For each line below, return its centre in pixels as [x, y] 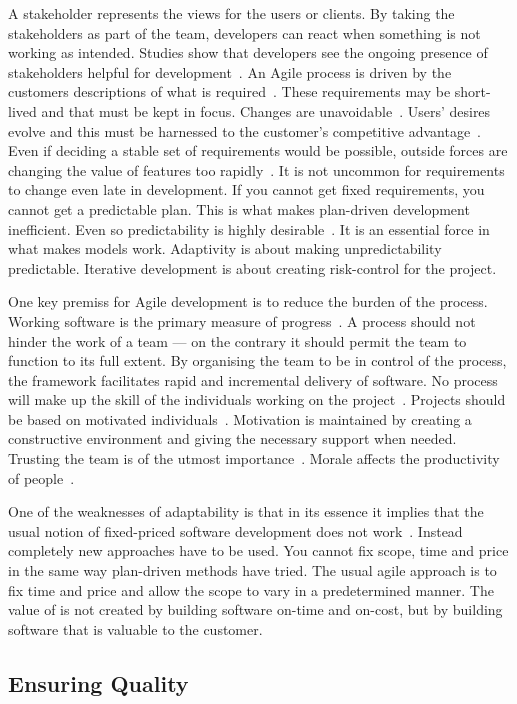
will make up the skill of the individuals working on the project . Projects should [257, 399]
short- [472, 91]
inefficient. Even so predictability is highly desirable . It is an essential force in [249, 228]
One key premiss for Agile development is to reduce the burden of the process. [248, 301]
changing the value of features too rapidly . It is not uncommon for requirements [256, 169]
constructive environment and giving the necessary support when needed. [232, 438]
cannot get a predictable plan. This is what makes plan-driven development [239, 208]
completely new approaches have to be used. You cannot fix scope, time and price [258, 550]
